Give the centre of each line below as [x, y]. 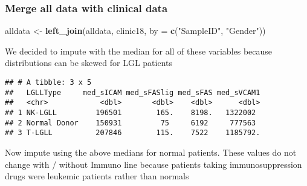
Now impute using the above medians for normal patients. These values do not [151, 152]
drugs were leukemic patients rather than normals [97, 176]
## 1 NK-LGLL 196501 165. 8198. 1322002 [131, 112]
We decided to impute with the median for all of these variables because [139, 51]
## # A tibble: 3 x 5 [48, 82]
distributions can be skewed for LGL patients [89, 63]
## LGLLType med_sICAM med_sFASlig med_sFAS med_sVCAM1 [133, 92]
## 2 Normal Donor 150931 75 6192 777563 [131, 123]
